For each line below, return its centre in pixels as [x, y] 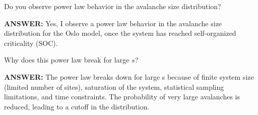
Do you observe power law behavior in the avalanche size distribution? [113, 6]
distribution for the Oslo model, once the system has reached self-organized [120, 33]
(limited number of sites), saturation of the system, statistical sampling [114, 87]
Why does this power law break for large [67, 60]
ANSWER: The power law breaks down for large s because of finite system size [129, 76]
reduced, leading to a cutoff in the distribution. [77, 106]
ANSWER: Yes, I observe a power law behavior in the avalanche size [113, 23]
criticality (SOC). [31, 43]
